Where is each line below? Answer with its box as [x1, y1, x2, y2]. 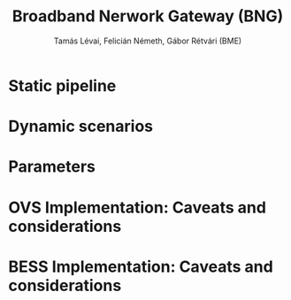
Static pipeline [8, 75, 117, 96]
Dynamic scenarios [8, 117, 154, 136]
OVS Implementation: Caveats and [8, 197, 267, 218]
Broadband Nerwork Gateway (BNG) [11, 6, 284, 27]
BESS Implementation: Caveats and [8, 257, 273, 276]
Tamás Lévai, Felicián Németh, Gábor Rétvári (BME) [53, 35, 242, 46]
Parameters [8, 157, 96, 177]
